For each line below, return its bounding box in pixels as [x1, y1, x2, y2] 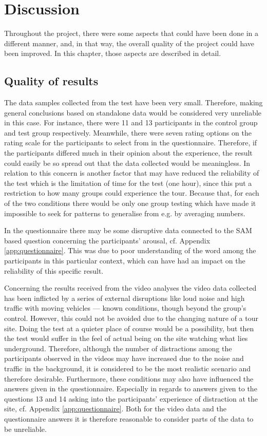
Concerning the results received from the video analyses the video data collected [4, 282, 257, 293]
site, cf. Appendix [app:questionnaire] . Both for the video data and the [4, 403, 226, 414]
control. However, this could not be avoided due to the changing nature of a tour [4, 312, 258, 323]
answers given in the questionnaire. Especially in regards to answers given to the [4, 383, 257, 394]
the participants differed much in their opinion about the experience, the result [4, 147, 253, 158]
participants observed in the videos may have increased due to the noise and [4, 353, 244, 364]
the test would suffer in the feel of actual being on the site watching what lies [4, 333, 248, 344]
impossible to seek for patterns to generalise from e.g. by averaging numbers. [4, 207, 245, 218]
